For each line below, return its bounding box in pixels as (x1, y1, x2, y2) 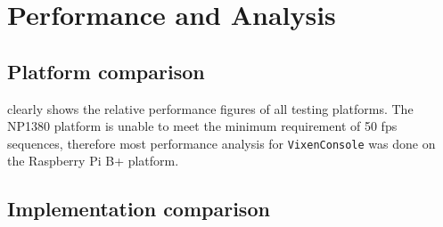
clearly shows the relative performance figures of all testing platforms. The (7, 99, 414, 118)
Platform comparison (7, 57, 205, 85)
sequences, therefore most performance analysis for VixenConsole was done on (7, 134, 436, 152)
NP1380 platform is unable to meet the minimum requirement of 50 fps (7, 117, 398, 135)
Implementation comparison (7, 195, 270, 223)
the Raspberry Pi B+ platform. (7, 151, 179, 170)
